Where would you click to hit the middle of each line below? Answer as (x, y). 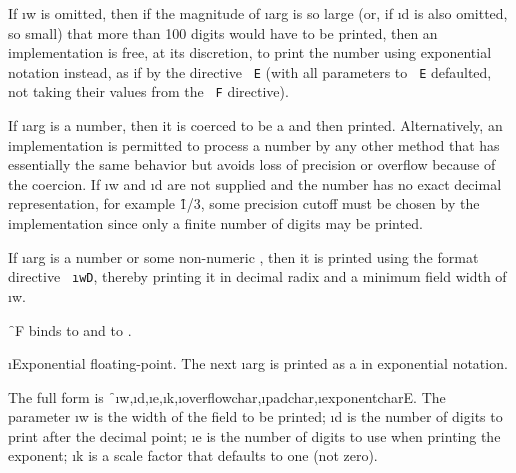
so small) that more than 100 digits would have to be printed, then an (223, 32)
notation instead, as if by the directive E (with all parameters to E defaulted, (250, 71)
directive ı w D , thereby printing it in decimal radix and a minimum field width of (257, 276)
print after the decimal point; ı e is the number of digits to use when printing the (254, 435)
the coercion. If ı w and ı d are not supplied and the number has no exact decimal (255, 183)
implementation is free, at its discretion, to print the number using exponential (250, 52)
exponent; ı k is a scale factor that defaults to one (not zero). (193, 455)
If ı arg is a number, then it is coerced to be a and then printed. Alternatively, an (255, 125)
